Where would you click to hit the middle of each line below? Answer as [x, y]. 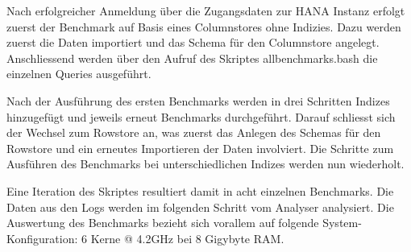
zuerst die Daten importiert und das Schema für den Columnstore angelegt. [193, 42]
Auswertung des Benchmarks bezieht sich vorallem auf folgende [163, 223]
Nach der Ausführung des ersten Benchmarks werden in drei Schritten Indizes [198, 100]
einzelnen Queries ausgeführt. [79, 74]
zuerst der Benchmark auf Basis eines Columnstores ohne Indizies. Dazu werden [204, 26]
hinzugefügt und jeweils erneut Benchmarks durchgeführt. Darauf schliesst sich [201, 116]
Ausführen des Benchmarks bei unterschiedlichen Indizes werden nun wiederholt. [205, 164]
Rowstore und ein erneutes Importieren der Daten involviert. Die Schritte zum [200, 148]
